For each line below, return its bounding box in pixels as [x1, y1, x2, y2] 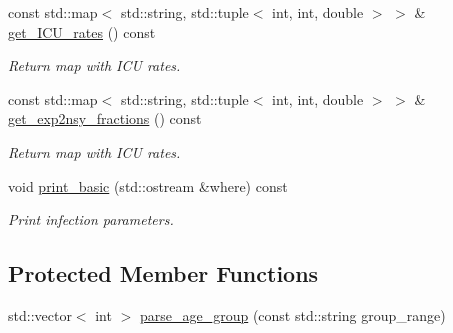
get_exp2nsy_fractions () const [8, 108, 202, 129]
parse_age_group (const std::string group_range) [139, 304, 446, 325]
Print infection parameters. [8, 209, 174, 230]
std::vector [8, 304, 72, 325]
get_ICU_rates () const [8, 21, 156, 42]
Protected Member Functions [8, 258, 319, 289]
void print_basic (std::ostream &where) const [8, 175, 288, 196]
